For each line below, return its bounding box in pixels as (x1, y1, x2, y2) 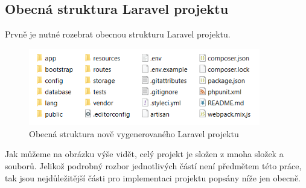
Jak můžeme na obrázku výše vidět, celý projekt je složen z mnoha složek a (5, 147, 284, 160)
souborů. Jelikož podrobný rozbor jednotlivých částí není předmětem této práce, (5, 160, 302, 172)
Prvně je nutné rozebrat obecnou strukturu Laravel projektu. (5, 28, 231, 41)
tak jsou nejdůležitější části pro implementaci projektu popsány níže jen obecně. (5, 171, 301, 184)
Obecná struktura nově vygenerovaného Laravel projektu (29, 127, 239, 140)
